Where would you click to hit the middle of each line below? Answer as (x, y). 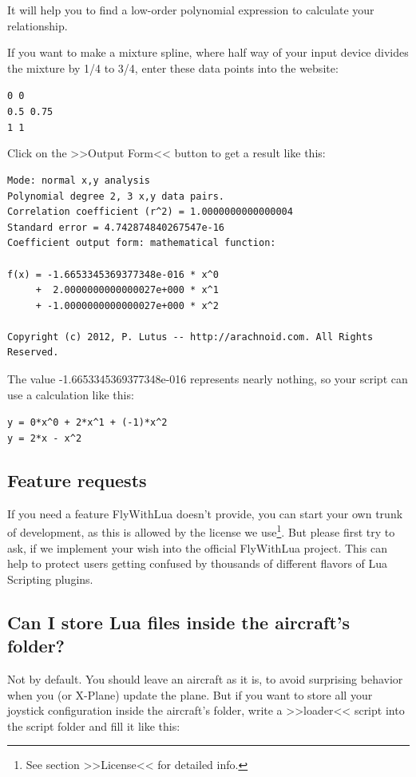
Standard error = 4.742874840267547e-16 (116, 227)
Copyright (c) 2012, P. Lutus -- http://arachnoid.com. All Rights (190, 337)
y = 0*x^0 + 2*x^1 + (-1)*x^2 (87, 423)
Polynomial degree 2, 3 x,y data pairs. (116, 196)
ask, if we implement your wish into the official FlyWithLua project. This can (197, 547)
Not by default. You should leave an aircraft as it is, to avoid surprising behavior (205, 678)
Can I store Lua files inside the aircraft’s (179, 622)
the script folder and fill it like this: (94, 725)
